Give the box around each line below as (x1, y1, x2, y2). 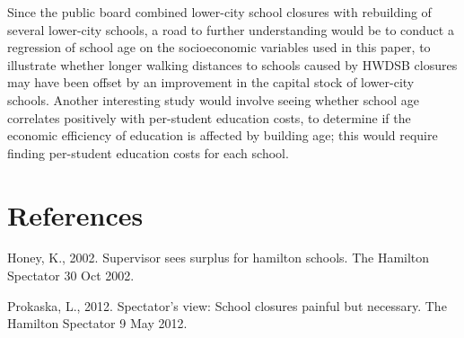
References (7, 196, 144, 233)
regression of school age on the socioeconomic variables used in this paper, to (7, 38, 431, 57)
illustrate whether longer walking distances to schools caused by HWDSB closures (7, 55, 458, 74)
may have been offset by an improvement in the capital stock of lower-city (7, 73, 415, 92)
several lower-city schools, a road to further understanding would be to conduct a (7, 20, 454, 39)
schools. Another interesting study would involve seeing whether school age (7, 90, 420, 109)
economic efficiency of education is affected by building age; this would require (7, 126, 438, 145)
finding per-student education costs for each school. (7, 143, 289, 162)
